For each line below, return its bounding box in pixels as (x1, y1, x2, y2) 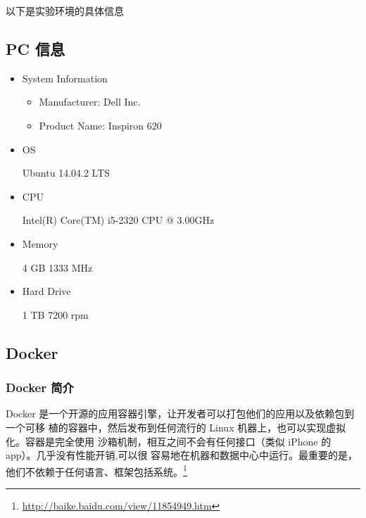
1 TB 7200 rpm (22, 307, 89, 322)
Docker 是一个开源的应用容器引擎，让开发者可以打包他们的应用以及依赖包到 (6, 406, 355, 421)
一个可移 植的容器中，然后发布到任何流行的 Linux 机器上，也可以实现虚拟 (6, 419, 346, 434)
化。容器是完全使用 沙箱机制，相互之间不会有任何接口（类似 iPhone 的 (6, 434, 332, 448)
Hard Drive (22, 284, 71, 298)
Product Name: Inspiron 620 (39, 118, 162, 132)
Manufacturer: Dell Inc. (39, 94, 141, 109)
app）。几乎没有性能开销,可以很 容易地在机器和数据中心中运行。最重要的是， (6, 448, 358, 462)
